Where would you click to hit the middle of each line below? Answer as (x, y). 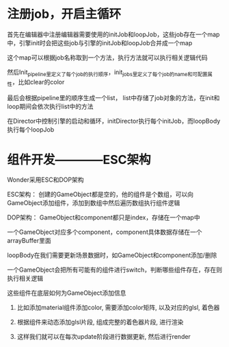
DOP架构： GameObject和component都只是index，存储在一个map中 (104, 217)
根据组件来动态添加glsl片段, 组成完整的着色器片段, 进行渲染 (100, 322)
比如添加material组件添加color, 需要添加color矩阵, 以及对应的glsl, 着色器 (118, 308)
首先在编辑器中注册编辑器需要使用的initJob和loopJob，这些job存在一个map (113, 34)
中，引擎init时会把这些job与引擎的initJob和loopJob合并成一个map (100, 43)
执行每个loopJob (31, 129)
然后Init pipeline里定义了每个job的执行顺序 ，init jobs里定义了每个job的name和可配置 (107, 73)
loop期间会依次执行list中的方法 (50, 106)
